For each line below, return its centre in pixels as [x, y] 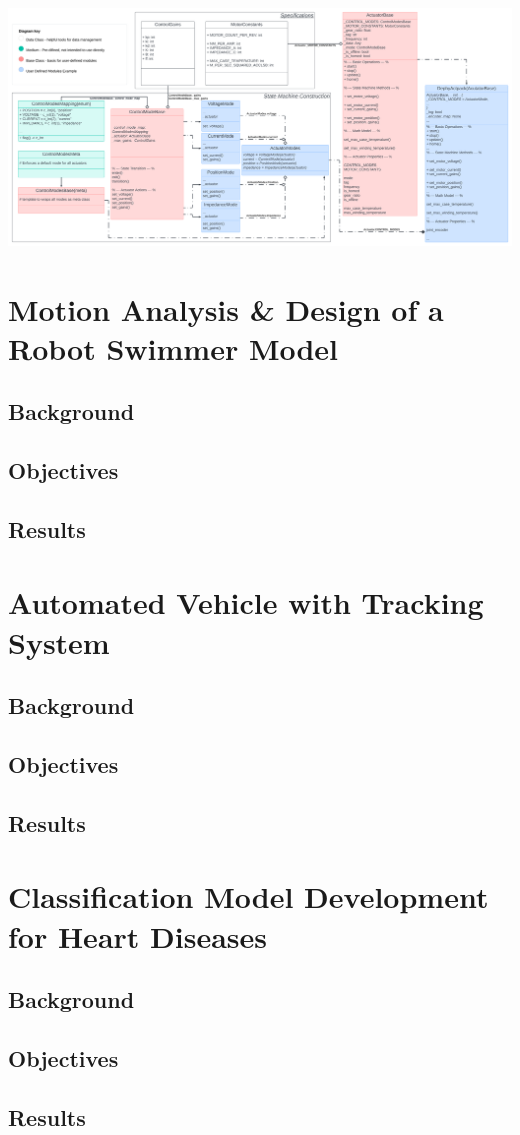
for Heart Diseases [137, 935]
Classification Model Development [248, 896]
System [59, 641]
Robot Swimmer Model [173, 347]
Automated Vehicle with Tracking [246, 602]
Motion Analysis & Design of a [226, 308]
